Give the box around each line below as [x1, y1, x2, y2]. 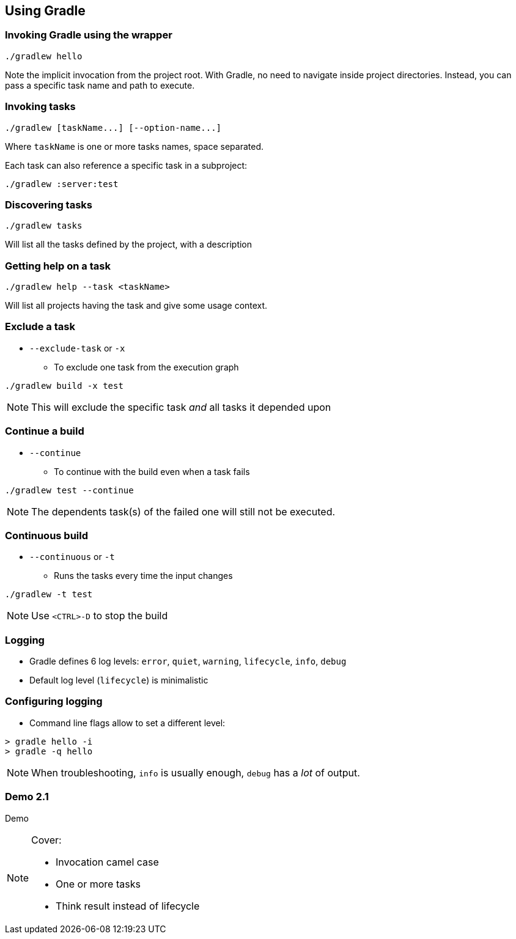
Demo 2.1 [5, 790, 49, 803]
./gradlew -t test [5, 589, 93, 600]
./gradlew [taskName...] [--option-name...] [5, 122, 222, 133]
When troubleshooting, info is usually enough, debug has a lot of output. [31, 766, 360, 779]
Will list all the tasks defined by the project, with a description [5, 239, 252, 250]
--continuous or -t [29, 551, 115, 562]
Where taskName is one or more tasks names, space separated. [5, 141, 264, 152]
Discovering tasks [5, 198, 92, 211]
